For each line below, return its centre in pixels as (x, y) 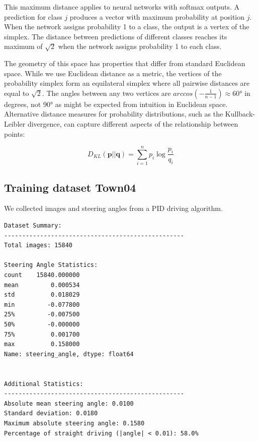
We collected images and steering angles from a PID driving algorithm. (113, 208)
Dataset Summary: (33, 226)
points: (15, 133)
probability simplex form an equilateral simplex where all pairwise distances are (127, 83)
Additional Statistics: (44, 384)
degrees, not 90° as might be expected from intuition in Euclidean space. (116, 104)
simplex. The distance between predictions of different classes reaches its (116, 36)
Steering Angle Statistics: (51, 265)
